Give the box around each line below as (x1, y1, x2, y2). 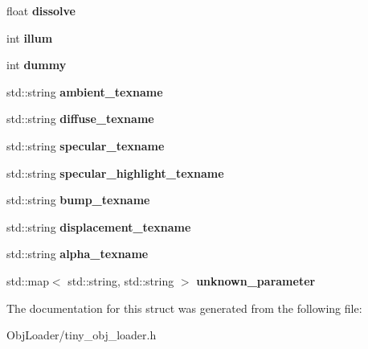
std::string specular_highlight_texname (6, 164, 224, 181)
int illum (6, 29, 53, 46)
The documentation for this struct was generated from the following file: (6, 299, 362, 316)
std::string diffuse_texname (6, 110, 154, 127)
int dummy (6, 56, 67, 73)
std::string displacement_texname (6, 218, 191, 235)
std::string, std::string (67, 272, 174, 289)
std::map (6, 272, 49, 289)
